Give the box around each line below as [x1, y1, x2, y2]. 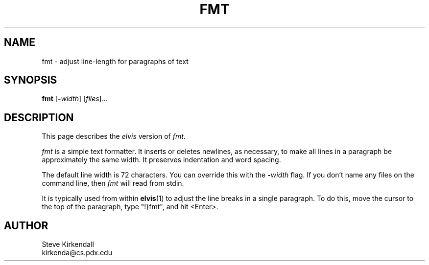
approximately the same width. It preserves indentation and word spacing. [42, 155, 281, 164]
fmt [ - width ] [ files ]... [42, 94, 108, 103]
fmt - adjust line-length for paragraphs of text [42, 57, 189, 66]
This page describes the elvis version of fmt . [42, 132, 186, 141]
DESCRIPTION [4, 111, 74, 124]
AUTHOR [4, 219, 48, 232]
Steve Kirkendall [42, 240, 94, 249]
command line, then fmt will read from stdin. [42, 179, 184, 188]
